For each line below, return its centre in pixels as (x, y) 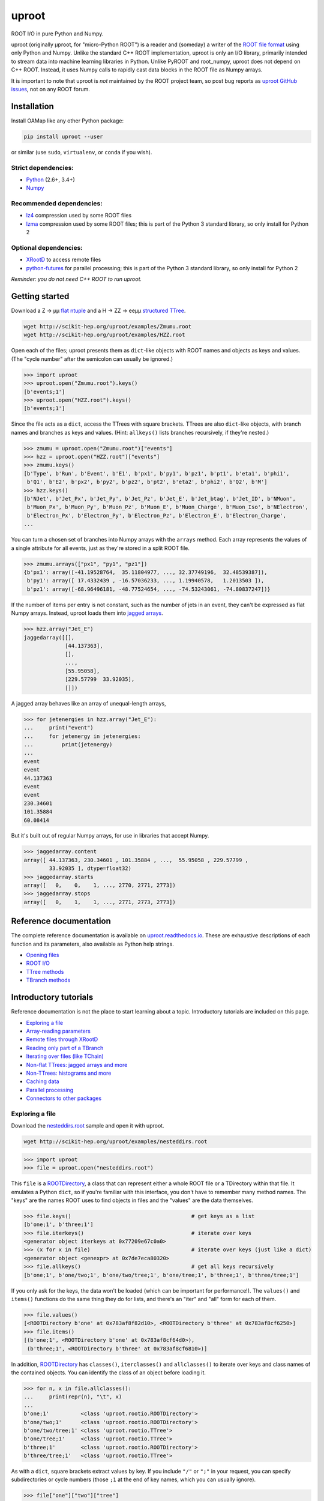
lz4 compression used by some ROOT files (79, 216)
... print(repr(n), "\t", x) (73, 1397)
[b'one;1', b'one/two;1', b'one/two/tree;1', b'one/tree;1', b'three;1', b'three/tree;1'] (161, 1275)
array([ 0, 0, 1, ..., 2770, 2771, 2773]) (100, 885)
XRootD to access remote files (64, 260)
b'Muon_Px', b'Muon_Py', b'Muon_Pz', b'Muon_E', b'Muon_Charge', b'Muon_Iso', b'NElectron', (168, 507)
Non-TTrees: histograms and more (69, 1073)
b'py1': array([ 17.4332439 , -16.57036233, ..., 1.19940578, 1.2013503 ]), (146, 581)
